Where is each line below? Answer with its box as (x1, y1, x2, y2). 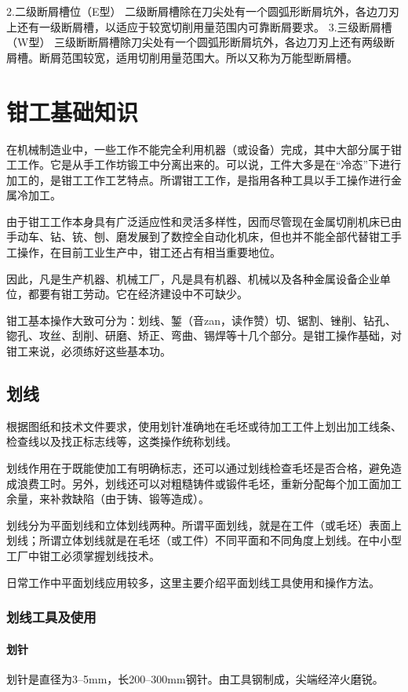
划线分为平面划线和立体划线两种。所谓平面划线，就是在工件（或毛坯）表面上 (6, 516, 402, 533)
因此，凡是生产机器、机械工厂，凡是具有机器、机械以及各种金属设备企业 (6, 270, 380, 286)
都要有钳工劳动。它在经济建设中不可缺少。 (27, 286, 248, 302)
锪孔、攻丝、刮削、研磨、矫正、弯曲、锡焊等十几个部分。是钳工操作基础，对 (6, 327, 402, 344)
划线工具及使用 (6, 607, 97, 627)
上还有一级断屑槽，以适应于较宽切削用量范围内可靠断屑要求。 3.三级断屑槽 (6, 18, 392, 35)
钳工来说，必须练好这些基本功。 (6, 343, 171, 359)
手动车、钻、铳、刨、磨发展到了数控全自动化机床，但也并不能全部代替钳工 (6, 228, 391, 245)
